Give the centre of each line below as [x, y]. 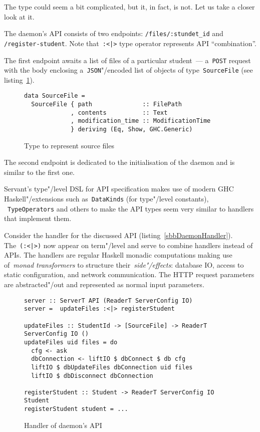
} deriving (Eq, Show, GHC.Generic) [132, 130]
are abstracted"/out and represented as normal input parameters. [104, 284]
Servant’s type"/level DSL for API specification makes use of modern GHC [119, 189]
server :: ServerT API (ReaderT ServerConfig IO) [108, 300]
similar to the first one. [40, 172]
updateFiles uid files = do [71, 342]
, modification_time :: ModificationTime [141, 121]
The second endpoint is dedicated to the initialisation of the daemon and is [119, 162]
